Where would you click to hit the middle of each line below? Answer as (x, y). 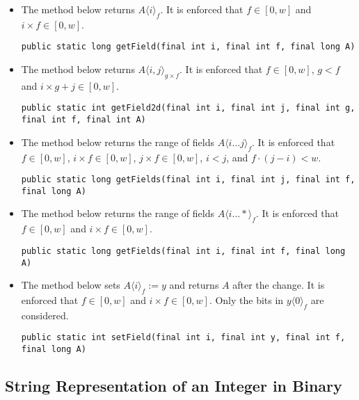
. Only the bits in (246, 299)
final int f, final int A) (83, 120)
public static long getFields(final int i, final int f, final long (183, 251)
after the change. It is (279, 285)
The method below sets (71, 285)
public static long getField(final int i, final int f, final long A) (188, 47)
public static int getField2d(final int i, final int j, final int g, (188, 108)
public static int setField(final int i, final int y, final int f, (183, 338)
